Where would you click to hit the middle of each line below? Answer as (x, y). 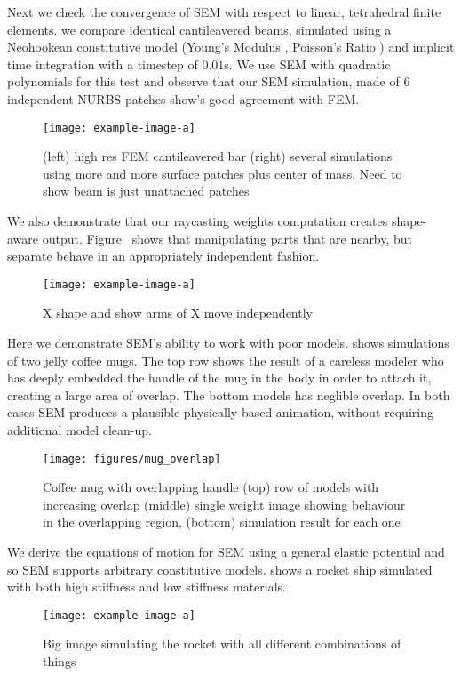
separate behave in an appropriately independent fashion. (163, 256)
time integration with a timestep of (103, 64)
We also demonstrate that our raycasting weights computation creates (198, 221)
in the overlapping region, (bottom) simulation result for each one (222, 522)
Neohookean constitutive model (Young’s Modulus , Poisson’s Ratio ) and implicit (231, 47)
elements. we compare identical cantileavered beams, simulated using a (199, 29)
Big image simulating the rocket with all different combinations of (222, 644)
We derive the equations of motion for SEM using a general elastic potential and (226, 552)
